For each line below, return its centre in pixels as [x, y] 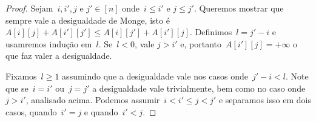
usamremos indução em [49, 43]
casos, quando [31, 111]
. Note [297, 76]
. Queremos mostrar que [239, 8]
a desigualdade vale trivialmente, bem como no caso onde [199, 88]
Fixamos [21, 76]
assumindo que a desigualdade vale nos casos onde [155, 76]
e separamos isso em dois [265, 100]
